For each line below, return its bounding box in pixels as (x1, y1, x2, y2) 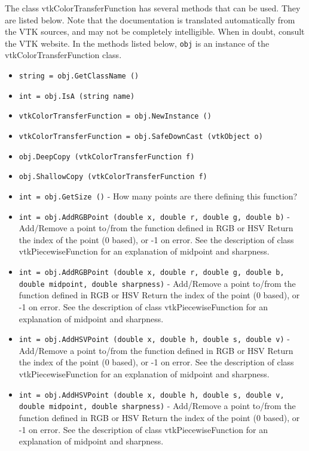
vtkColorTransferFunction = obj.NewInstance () (19, 112, 212, 121)
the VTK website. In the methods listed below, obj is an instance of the (5, 37, 270, 49)
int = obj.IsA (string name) (19, 92, 135, 101)
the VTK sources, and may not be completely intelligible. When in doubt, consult (5, 25, 305, 38)
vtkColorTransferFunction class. (5, 49, 122, 61)
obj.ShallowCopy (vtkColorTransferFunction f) (19, 172, 207, 181)
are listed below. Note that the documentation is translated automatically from (5, 13, 295, 26)
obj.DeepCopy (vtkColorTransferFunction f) (19, 152, 195, 161)
